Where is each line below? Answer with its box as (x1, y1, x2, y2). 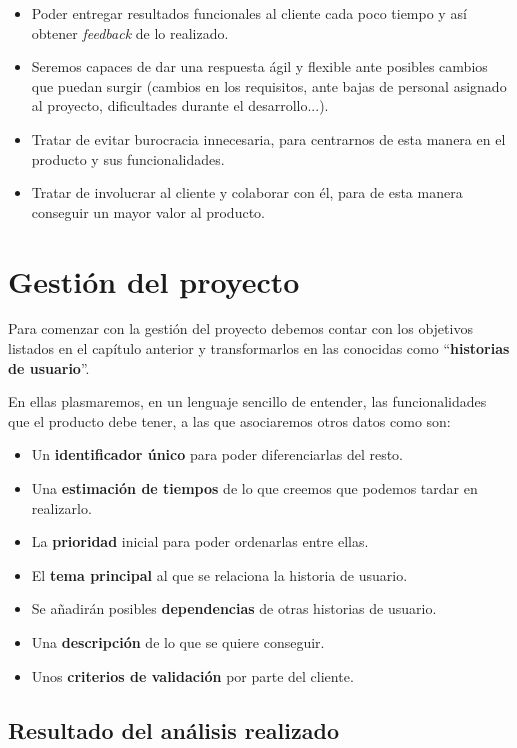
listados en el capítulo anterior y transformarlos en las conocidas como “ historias (8, 338, 510, 359)
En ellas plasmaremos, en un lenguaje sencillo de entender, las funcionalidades (8, 391, 487, 412)
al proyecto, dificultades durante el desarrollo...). (31, 95, 329, 116)
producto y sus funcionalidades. (31, 148, 225, 169)
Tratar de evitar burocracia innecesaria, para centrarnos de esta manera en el (31, 128, 506, 149)
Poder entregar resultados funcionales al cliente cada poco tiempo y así (31, 3, 467, 23)
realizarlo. (31, 497, 92, 518)
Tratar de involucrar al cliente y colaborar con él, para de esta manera (31, 182, 463, 203)
